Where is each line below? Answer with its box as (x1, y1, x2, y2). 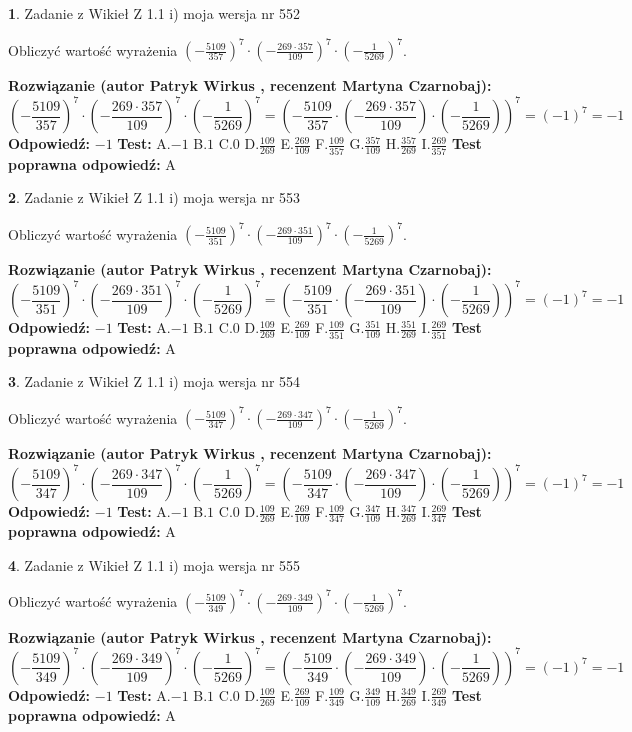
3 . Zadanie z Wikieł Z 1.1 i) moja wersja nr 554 (8, 371, 301, 392)
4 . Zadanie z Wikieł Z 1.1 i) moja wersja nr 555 (8, 554, 301, 575)
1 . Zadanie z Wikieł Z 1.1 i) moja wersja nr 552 (8, 3, 301, 23)
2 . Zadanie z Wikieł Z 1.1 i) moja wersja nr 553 (8, 187, 301, 208)
